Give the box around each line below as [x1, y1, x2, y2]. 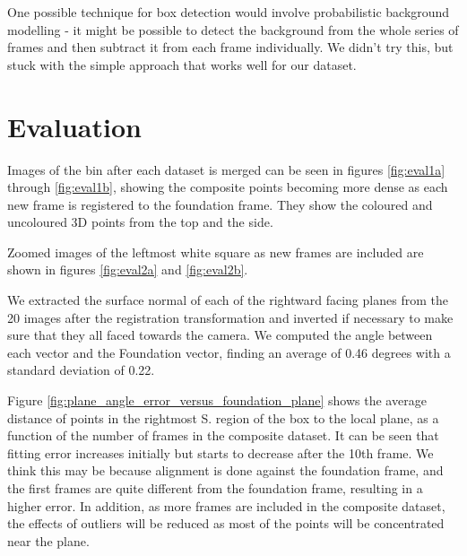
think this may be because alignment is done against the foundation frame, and [7, 461, 444, 480]
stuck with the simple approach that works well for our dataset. [7, 55, 357, 74]
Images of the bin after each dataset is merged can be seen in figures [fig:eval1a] [7, 160, 445, 178]
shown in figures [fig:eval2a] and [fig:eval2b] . [7, 260, 248, 279]
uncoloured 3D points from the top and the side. [7, 213, 273, 231]
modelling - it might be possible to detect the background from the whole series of [7, 20, 459, 39]
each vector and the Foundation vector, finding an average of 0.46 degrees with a [7, 343, 451, 361]
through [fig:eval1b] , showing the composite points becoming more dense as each [7, 178, 448, 196]
